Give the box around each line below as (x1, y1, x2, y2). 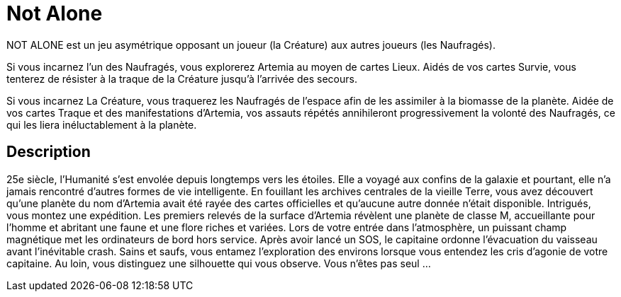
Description (6, 143, 91, 161)
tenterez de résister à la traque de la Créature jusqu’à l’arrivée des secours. (6, 72, 357, 85)
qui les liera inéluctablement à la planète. (6, 118, 197, 131)
